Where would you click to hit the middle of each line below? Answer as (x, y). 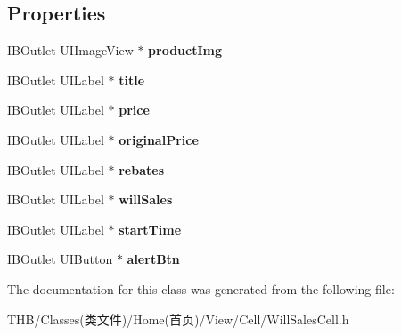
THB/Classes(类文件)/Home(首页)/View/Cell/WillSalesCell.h (178, 319)
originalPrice (159, 139)
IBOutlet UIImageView (70, 50)
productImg (185, 50)
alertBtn (153, 259)
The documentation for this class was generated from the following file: (201, 288)
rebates (142, 169)
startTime (150, 229)
